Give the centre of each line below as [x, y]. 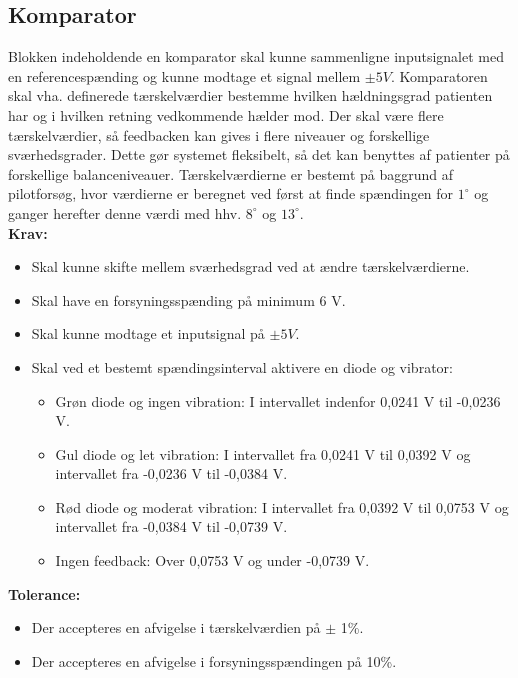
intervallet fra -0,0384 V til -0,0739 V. [171, 526]
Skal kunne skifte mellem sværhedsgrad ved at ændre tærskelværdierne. [250, 266]
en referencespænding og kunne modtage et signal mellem [184, 75]
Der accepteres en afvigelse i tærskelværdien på [176, 627]
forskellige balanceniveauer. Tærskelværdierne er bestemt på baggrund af [231, 173]
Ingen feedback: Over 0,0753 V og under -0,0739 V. [212, 560]
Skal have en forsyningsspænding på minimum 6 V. [188, 299]
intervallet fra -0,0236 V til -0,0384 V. [171, 473]
